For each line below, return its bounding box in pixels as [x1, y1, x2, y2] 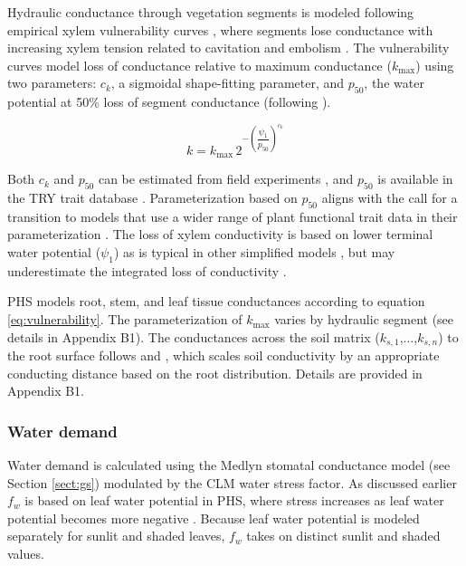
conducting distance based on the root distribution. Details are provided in [7, 363, 423, 382]
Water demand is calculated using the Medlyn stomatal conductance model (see [7, 456, 451, 475]
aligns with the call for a [321, 188, 458, 207]
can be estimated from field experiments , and [98, 169, 354, 188]
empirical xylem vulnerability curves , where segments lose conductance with [7, 20, 433, 39]
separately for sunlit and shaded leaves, [7, 526, 225, 545]
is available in [377, 169, 453, 188]
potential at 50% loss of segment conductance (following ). [7, 92, 331, 111]
